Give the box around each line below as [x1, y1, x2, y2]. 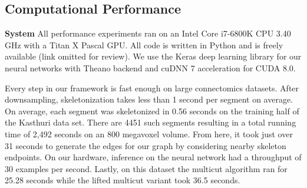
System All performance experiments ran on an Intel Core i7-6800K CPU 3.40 [5, 27, 291, 39]
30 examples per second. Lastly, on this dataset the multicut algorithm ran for [5, 162, 288, 174]
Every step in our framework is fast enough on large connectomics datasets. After [5, 81, 299, 94]
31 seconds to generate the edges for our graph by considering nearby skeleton [5, 139, 286, 151]
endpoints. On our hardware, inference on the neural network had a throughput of [5, 151, 302, 163]
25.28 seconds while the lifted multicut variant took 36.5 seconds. [5, 174, 240, 186]
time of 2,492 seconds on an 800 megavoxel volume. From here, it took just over [5, 127, 293, 140]
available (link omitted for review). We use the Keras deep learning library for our [5, 50, 302, 62]
